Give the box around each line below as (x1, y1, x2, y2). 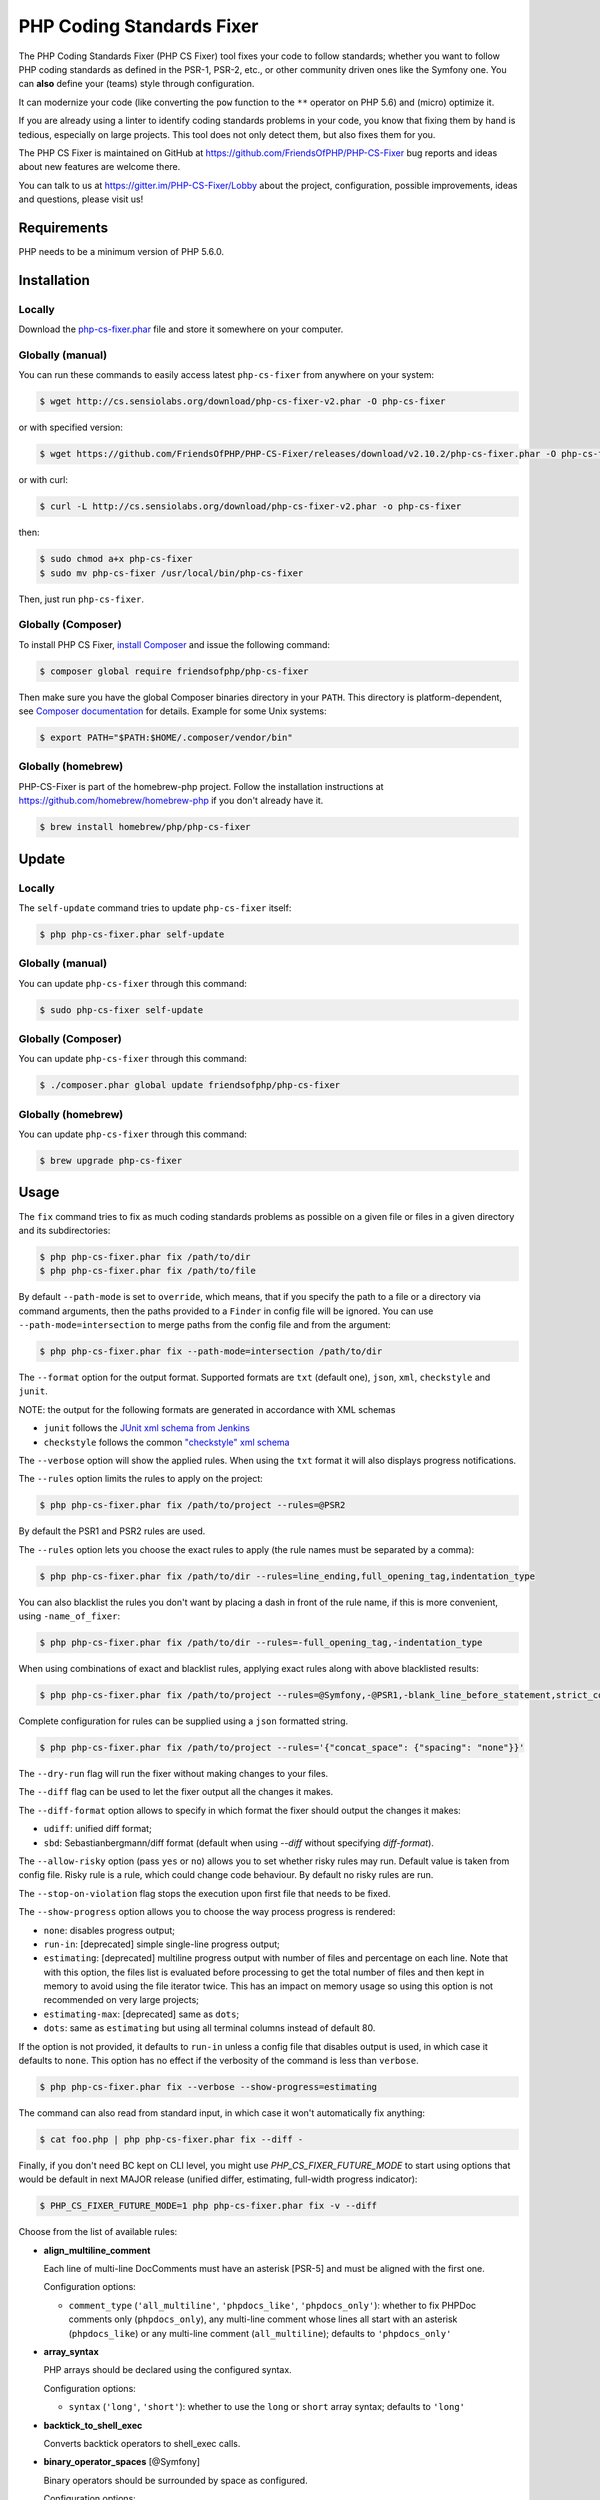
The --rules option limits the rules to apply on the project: (18, 1473, 264, 1485)
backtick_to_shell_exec (43, 2419, 143, 2431)
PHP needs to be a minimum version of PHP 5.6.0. (18, 245, 225, 257)
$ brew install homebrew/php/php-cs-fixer (39, 821, 251, 833)
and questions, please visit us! (18, 193, 144, 205)
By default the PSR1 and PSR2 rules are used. (18, 1525, 206, 1537)
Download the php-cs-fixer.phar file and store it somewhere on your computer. (18, 323, 344, 335)
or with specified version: (18, 421, 124, 434)
